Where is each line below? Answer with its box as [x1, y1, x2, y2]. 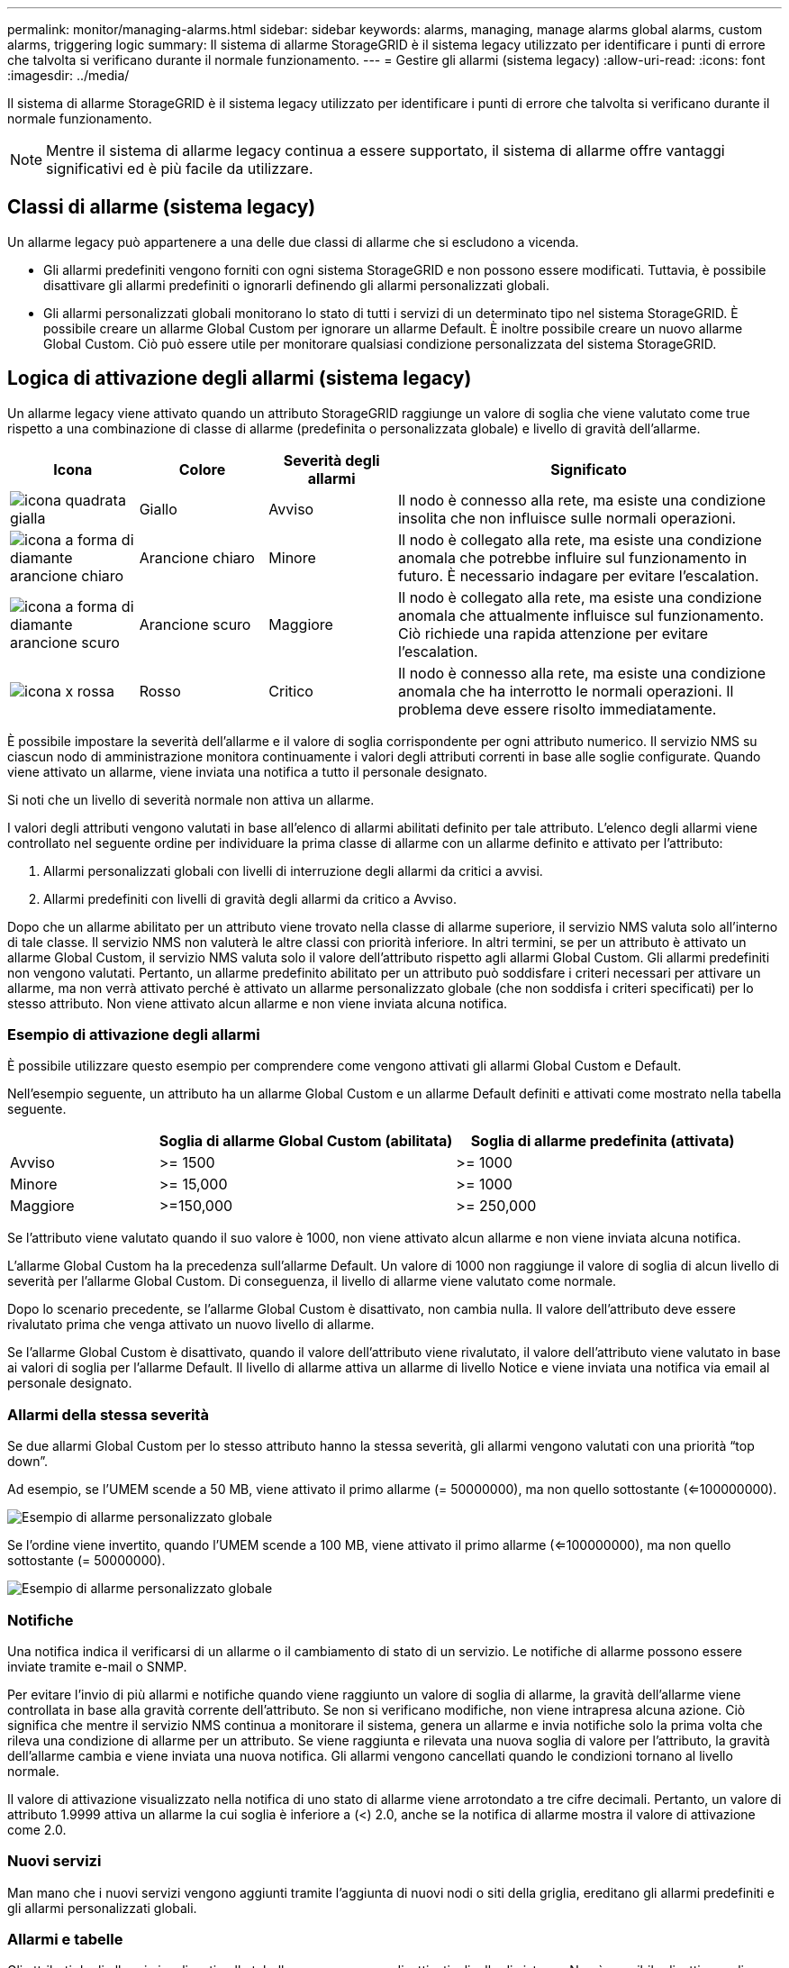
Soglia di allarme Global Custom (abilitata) [159, 1132, 453, 1151]
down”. [7, 1453, 48, 1470]
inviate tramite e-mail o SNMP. [7, 1658, 187, 1674]
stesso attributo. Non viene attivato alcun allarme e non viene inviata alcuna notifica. [7, 995, 508, 1011]
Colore [178, 460, 226, 478]
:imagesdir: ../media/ [7, 68, 130, 83]
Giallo [139, 499, 177, 518]
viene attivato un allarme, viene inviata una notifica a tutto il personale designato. [7, 763, 488, 779]
